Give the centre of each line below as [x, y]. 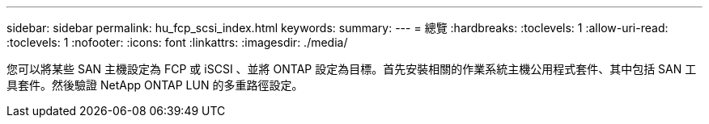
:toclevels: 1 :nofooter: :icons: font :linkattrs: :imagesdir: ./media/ [177, 42]
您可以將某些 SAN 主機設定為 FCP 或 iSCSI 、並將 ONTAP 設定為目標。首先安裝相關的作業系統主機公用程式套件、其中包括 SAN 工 [352, 69]
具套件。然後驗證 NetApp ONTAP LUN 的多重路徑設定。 [155, 85]
